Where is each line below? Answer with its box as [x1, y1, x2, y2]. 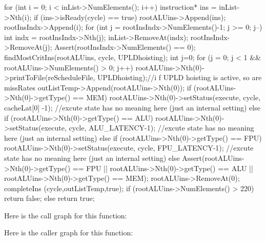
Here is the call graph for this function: [4, 210, 127, 220]
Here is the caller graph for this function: [4, 227, 133, 238]
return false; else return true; [4, 193, 95, 203]
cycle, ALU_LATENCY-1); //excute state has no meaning [69, 122, 254, 133]
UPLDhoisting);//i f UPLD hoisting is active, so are [97, 72, 262, 83]
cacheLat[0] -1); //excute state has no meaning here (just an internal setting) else [4, 102, 260, 113]
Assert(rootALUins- [182, 152, 244, 163]
